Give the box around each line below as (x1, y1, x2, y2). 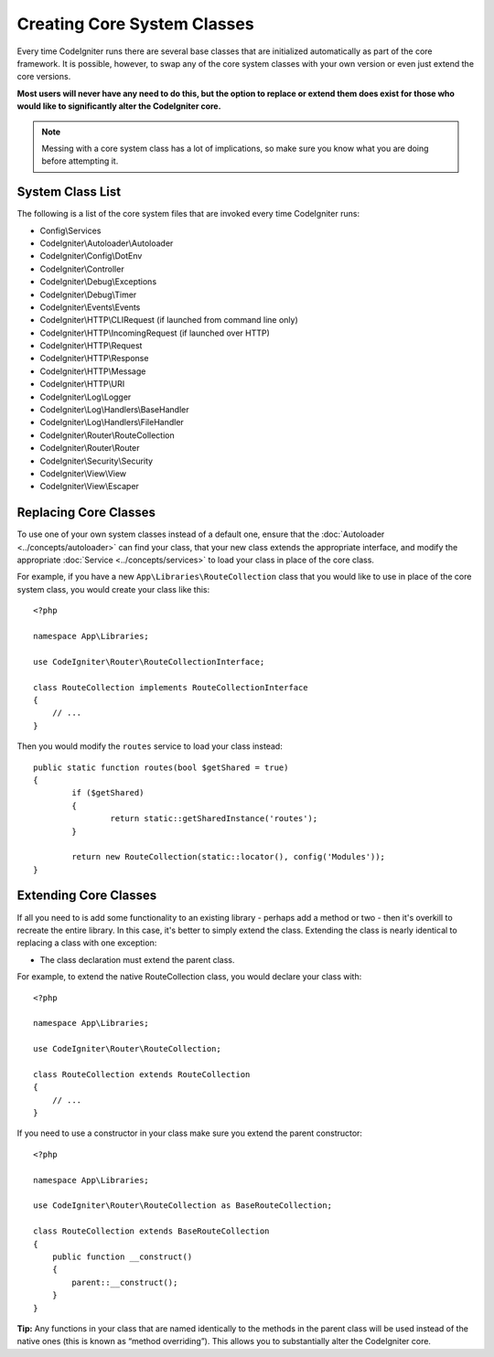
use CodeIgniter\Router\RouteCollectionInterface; (33, 657, 265, 667)
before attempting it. (41, 155, 119, 166)
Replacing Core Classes (16, 505, 156, 520)
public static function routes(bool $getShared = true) (33, 762, 289, 773)
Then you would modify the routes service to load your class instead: (16, 741, 283, 752)
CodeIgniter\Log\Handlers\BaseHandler (39, 404, 189, 415)
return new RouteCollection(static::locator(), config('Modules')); (71, 851, 386, 862)
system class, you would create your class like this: (16, 583, 210, 594)
